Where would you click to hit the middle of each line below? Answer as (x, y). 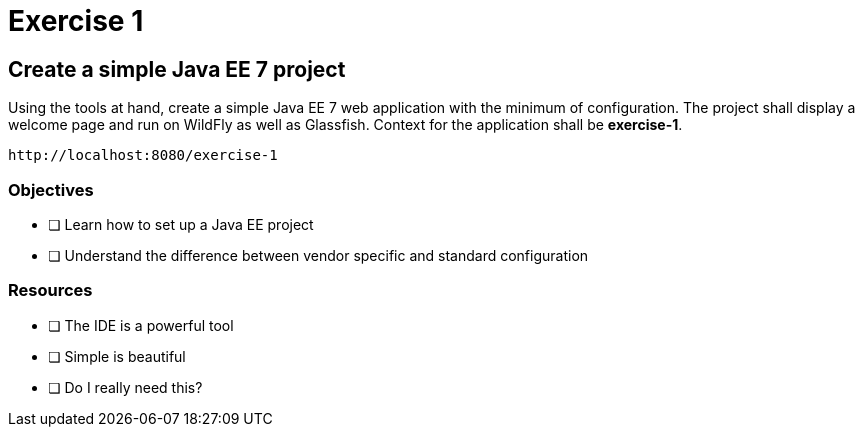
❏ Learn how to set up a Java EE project (181, 224)
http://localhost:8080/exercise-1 (143, 155)
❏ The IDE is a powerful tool (141, 325)
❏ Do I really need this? (125, 387)
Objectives (51, 189)
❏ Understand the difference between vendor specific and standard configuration (318, 255)
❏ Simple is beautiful (117, 356)
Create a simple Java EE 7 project (177, 69)
